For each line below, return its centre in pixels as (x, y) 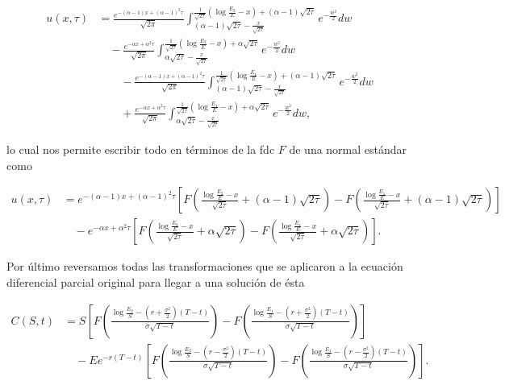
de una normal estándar (348, 149)
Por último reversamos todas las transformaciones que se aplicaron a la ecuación (205, 266)
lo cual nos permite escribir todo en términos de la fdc (141, 149)
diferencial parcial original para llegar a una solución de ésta (156, 282)
